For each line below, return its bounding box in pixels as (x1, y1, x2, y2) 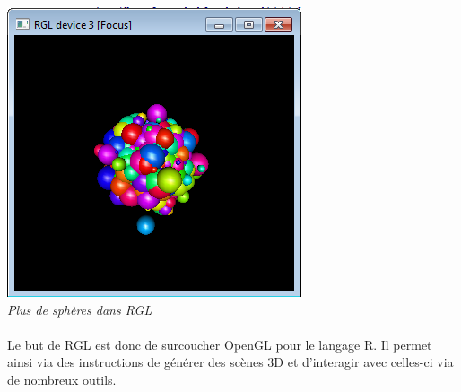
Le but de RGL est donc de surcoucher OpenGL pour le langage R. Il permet (7, 335, 432, 353)
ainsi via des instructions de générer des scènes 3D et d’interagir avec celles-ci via (7, 353, 454, 371)
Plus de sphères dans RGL (7, 300, 152, 318)
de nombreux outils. (7, 370, 117, 388)
